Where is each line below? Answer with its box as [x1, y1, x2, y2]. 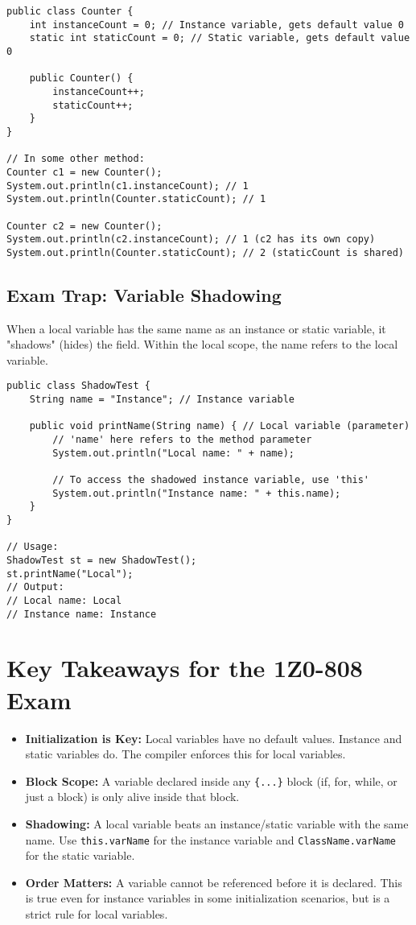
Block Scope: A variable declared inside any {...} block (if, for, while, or [25, 772, 397, 789]
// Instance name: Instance [6, 608, 157, 620]
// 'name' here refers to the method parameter [52, 434, 312, 446]
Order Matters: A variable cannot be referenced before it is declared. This [25, 873, 402, 890]
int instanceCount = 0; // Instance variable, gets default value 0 [29, 19, 404, 31]
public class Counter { [6, 6, 134, 17]
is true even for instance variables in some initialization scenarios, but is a [25, 890, 390, 906]
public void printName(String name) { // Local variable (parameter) [29, 420, 410, 432]
